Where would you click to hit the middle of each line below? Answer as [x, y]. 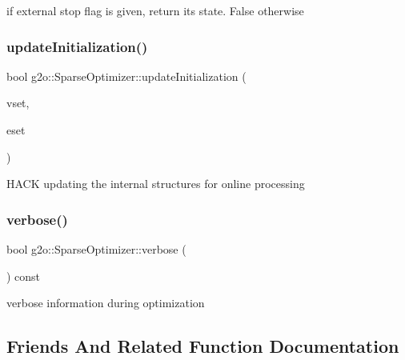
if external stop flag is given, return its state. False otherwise [155, 10]
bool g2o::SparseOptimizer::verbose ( [96, 249]
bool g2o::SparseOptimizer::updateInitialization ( [126, 76]
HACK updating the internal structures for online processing [156, 184]
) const [24, 276]
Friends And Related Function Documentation [203, 346]
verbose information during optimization [106, 303]
